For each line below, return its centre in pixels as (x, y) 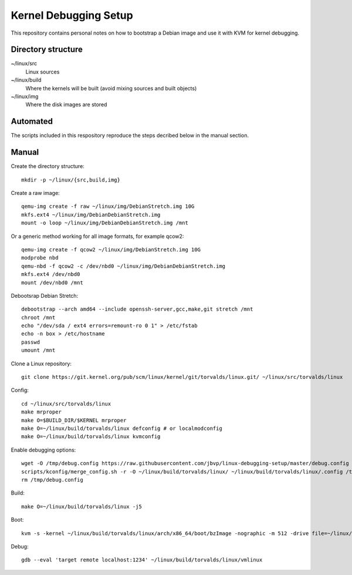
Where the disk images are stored (66, 105)
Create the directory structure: (48, 166)
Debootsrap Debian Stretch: (45, 295)
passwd (31, 342)
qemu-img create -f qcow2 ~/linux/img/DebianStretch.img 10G (111, 249)
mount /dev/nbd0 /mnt (52, 283)
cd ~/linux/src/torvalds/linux (66, 403)
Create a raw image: (35, 193)
